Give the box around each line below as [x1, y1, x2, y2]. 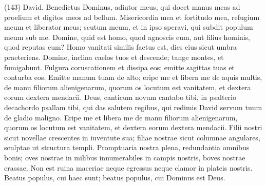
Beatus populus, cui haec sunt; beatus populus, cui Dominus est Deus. [4, 172, 225, 183]
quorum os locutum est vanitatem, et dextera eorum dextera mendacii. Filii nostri [4, 122, 262, 133]
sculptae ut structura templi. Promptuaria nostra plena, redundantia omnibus [4, 142, 250, 153]
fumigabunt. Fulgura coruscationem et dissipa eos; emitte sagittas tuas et [4, 61, 235, 72]
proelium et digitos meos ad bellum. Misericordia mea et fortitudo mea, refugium [4, 11, 260, 22]
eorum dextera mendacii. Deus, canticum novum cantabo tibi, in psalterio [4, 92, 236, 102]
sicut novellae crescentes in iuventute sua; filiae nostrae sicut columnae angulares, [4, 132, 260, 142]
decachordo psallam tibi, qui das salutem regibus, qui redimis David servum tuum [4, 101, 262, 112]
